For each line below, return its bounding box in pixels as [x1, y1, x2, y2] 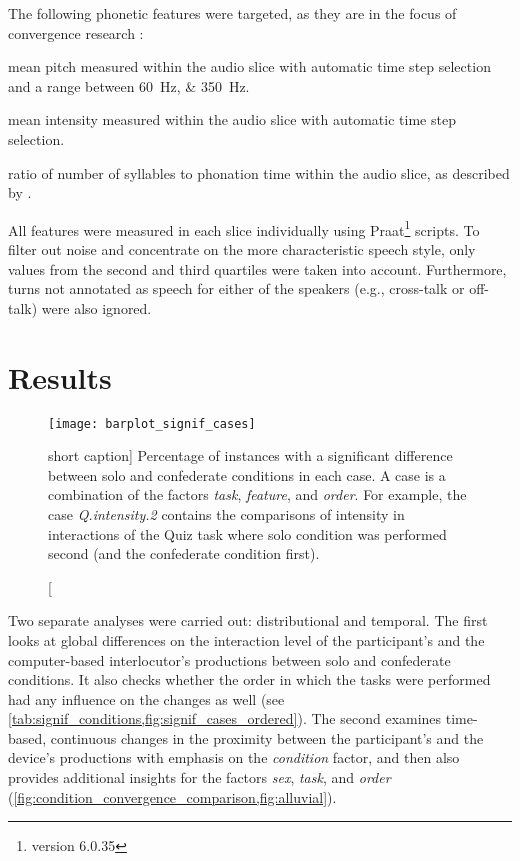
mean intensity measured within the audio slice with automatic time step [8, 109, 456, 130]
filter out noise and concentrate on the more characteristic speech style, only [8, 239, 476, 259]
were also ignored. [41, 297, 152, 318]
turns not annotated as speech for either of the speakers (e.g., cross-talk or [8, 278, 465, 299]
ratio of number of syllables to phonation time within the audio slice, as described [8, 162, 510, 183]
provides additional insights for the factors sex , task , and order [8, 767, 391, 788]
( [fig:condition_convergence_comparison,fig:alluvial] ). [8, 786, 337, 807]
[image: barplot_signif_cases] [48, 416, 256, 431]
